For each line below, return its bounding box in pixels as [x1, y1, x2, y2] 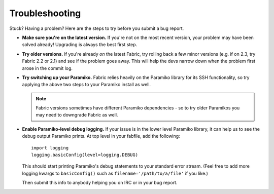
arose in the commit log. [22, 65, 73, 71]
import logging [31, 145, 69, 150]
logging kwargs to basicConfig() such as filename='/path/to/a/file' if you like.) [22, 170, 208, 176]
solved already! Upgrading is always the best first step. [22, 42, 138, 48]
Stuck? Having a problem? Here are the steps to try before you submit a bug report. [9, 25, 184, 31]
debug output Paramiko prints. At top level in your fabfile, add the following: [22, 133, 180, 139]
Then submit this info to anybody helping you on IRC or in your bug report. [22, 180, 178, 186]
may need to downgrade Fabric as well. [36, 112, 118, 118]
